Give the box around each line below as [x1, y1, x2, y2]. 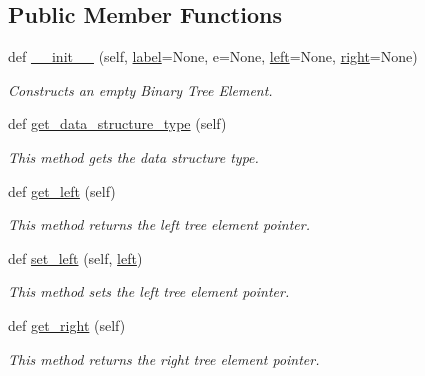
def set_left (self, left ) [8, 247, 143, 268]
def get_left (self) [8, 180, 116, 201]
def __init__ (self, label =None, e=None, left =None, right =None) [8, 46, 418, 67]
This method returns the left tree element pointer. [8, 214, 311, 235]
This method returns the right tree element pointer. [8, 348, 320, 369]
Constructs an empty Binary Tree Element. [8, 79, 273, 100]
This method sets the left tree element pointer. [8, 281, 290, 302]
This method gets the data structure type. [8, 146, 259, 167]
